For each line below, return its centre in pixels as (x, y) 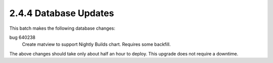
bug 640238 (22, 37)
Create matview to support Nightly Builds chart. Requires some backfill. (96, 44)
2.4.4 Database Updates (62, 13)
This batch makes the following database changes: (62, 28)
